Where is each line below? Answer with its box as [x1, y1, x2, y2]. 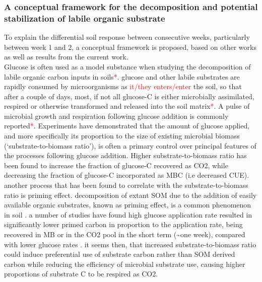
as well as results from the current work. [4, 51, 128, 62]
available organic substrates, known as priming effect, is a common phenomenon [4, 199, 251, 210]
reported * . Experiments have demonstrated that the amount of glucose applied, [4, 120, 250, 131]
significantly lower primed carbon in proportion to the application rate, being [4, 219, 243, 230]
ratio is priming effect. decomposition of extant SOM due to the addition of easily [4, 189, 257, 200]
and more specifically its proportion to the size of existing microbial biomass [4, 130, 240, 141]
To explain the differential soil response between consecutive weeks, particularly [4, 32, 250, 42]
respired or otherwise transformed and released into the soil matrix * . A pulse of [4, 101, 250, 111]
